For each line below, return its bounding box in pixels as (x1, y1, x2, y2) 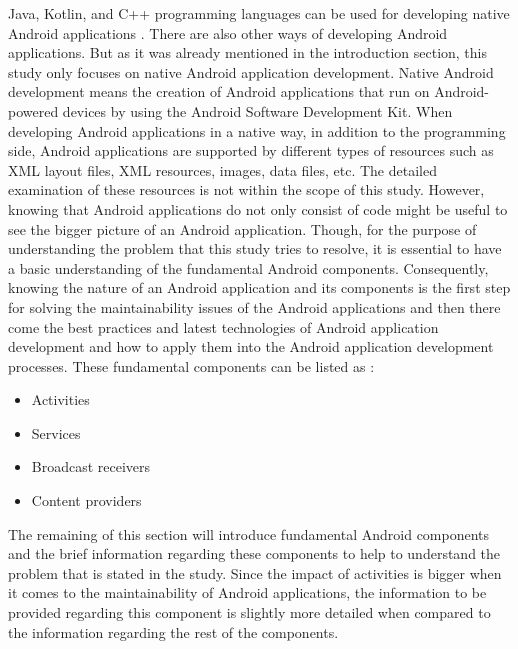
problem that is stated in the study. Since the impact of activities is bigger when (8, 562, 502, 583)
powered (8, 100, 59, 121)
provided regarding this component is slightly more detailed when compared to (8, 602, 491, 623)
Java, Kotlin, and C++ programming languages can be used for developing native (8, 3, 510, 23)
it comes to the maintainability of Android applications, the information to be (8, 582, 487, 603)
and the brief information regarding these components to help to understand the (8, 543, 501, 564)
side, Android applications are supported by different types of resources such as (8, 140, 494, 161)
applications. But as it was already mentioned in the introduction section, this (8, 42, 488, 63)
